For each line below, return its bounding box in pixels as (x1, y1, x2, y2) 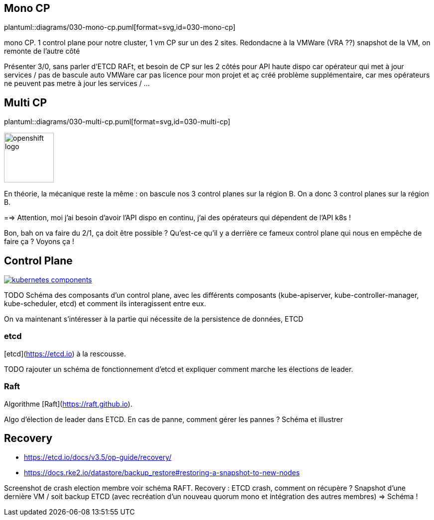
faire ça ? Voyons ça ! (4, 237, 74, 246)
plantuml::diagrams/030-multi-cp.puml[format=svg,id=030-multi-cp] (4, 117, 230, 126)
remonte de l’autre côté (4, 47, 80, 56)
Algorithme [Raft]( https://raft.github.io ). (4, 399, 132, 408)
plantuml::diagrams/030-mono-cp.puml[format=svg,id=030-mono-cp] (4, 23, 236, 32)
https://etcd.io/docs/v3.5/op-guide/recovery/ (24, 453, 172, 462)
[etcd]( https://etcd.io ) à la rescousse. (4, 349, 126, 358)
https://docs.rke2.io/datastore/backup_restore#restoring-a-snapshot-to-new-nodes (24, 468, 300, 477)
